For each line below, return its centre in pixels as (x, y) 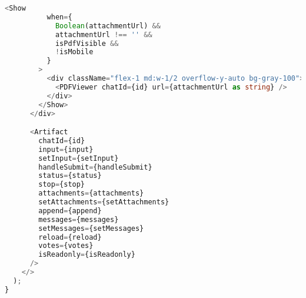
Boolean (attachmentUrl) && (108, 26)
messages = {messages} (79, 219)
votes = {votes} (66, 246)
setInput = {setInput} (79, 158)
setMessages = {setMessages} (91, 228)
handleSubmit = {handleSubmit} (95, 167)
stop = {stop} (62, 185)
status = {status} (70, 176)
